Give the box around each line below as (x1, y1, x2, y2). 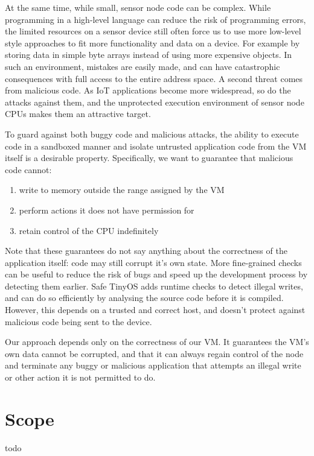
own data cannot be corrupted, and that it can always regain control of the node (5, 347, 304, 359)
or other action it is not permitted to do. (5, 371, 156, 384)
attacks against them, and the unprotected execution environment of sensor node (5, 95, 304, 108)
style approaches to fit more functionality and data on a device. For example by (5, 36, 300, 49)
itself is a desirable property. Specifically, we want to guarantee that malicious (5, 151, 293, 164)
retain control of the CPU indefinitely (19, 224, 159, 236)
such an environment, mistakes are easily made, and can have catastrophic (5, 60, 280, 72)
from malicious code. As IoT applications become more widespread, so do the (5, 84, 291, 97)
